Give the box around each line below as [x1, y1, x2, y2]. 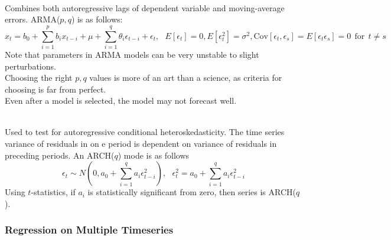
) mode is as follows [118, 149, 190, 161]
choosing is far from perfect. [5, 83, 106, 95]
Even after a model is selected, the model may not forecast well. [5, 94, 237, 107]
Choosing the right [5, 71, 73, 84]
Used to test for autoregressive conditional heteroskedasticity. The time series [5, 126, 285, 138]
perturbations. [5, 60, 56, 72]
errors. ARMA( [5, 13, 60, 25]
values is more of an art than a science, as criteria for [89, 71, 282, 84]
